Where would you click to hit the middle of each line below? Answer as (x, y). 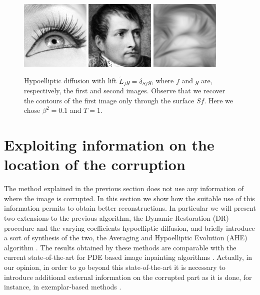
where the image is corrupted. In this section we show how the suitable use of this (129, 198)
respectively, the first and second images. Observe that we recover (125, 91)
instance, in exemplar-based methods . (63, 287)
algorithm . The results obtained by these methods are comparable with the (120, 247)
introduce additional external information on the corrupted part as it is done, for (128, 277)
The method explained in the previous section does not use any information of (124, 188)
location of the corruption (95, 164)
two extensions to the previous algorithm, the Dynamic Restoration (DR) (116, 218)
